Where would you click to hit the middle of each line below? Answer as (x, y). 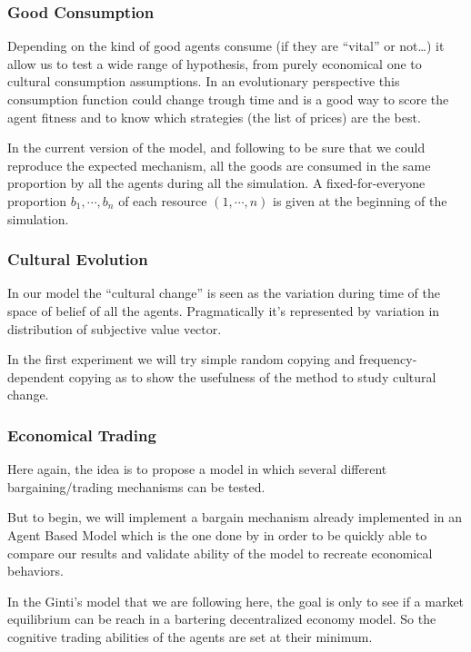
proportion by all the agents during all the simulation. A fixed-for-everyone (216, 183)
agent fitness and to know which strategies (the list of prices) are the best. (214, 117)
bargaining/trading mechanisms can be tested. (136, 486)
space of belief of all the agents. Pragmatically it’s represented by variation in (224, 310)
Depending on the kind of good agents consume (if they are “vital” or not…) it (226, 46)
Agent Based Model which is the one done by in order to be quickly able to (217, 534)
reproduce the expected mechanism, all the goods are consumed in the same (219, 165)
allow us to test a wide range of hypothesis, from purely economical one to (215, 63)
